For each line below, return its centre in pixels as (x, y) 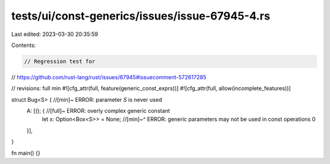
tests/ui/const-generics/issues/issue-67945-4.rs (141, 16)
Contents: (24, 45)
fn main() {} (26, 153)
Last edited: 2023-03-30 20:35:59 (55, 34)
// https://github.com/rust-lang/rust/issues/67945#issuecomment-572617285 (109, 77)
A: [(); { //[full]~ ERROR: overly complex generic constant (98, 111)
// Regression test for (60, 61)
